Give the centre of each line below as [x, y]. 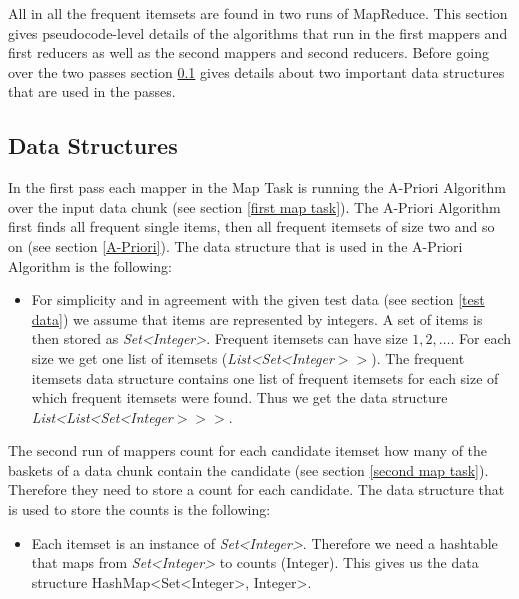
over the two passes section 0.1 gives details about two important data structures [256, 71]
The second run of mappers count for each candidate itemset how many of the [248, 450]
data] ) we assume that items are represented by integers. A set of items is [257, 318]
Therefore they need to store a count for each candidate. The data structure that [256, 489]
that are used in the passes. [92, 91]
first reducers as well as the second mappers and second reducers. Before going [248, 52]
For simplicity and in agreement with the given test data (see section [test [258, 299]
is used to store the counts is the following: [139, 509]
